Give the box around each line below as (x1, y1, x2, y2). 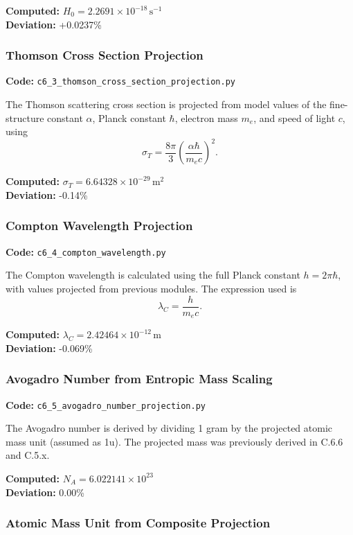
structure (6, 110, 44, 125)
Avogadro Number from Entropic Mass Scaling (6, 370, 273, 387)
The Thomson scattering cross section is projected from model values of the (6, 97, 327, 112)
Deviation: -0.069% (6, 340, 93, 355)
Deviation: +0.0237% (6, 17, 102, 31)
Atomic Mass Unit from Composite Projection (6, 514, 271, 532)
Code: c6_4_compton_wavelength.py (6, 244, 166, 258)
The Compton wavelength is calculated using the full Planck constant (6, 267, 300, 282)
